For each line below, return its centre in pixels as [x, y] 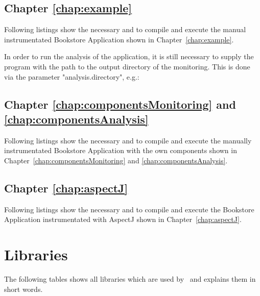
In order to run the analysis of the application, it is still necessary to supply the [129, 56]
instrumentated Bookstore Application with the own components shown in [121, 150]
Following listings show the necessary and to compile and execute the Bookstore [129, 209]
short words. [23, 289]
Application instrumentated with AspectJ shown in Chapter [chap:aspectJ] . [123, 219]
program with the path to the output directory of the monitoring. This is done [127, 66]
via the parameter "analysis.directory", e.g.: [72, 76]
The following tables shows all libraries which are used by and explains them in [130, 279]
